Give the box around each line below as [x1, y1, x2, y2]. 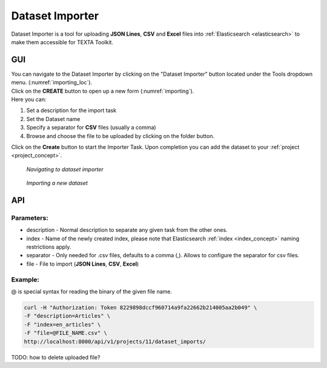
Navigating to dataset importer [26, 165, 104, 172]
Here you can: [11, 96, 47, 103]
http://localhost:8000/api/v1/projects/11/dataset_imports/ [24, 338, 206, 345]
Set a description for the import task [26, 107, 117, 114]
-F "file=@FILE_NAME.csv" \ [24, 330, 107, 337]
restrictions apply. [26, 243, 71, 251]
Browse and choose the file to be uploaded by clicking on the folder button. [26, 132, 215, 139]
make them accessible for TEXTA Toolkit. [11, 38, 114, 45]
